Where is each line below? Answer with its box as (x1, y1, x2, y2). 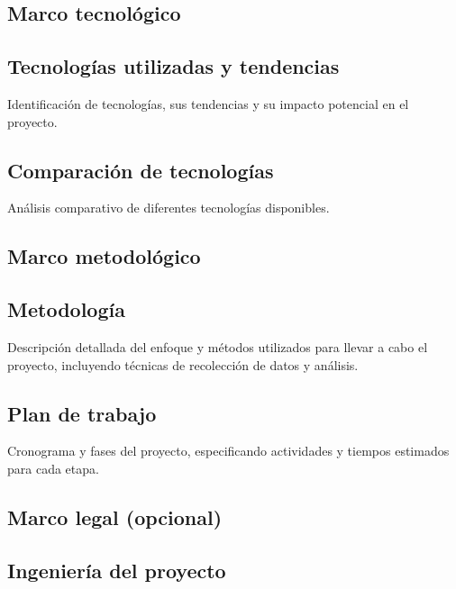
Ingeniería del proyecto (7, 556, 226, 584)
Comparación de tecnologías (7, 156, 274, 184)
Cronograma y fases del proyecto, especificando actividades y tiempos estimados (7, 441, 450, 460)
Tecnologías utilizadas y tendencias (7, 52, 340, 80)
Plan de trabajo (7, 399, 157, 427)
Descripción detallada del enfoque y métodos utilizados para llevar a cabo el (7, 337, 428, 356)
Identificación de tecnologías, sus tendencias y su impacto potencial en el (7, 94, 409, 113)
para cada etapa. (7, 458, 99, 477)
